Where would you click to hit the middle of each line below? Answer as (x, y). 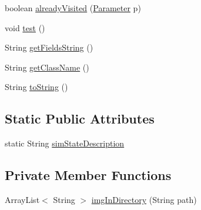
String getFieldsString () (49, 47)
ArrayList (22, 199)
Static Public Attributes (80, 119)
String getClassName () (47, 67)
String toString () (36, 87)
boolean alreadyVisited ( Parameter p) (73, 8)
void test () (25, 27)
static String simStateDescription (65, 143)
